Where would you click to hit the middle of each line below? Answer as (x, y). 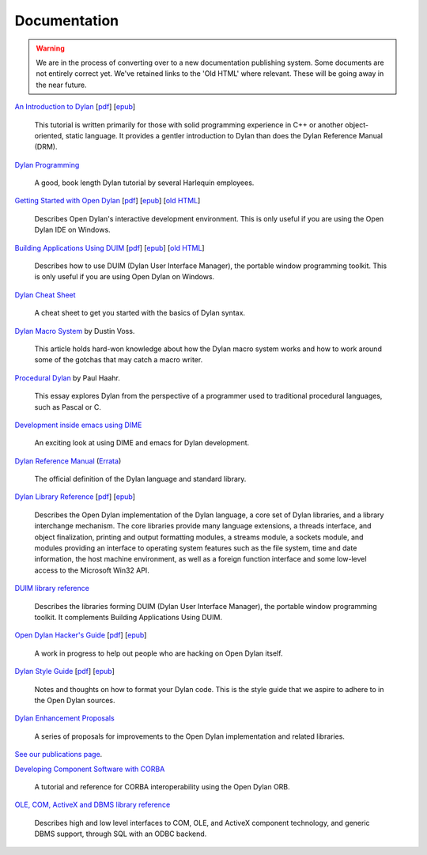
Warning (50, 48)
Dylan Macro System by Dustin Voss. (75, 331)
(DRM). (46, 147)
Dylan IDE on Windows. (72, 230)
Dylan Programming (47, 165)
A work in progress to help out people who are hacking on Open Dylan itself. (159, 653)
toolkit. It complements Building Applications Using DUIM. (128, 617)
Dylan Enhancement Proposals (64, 718)
